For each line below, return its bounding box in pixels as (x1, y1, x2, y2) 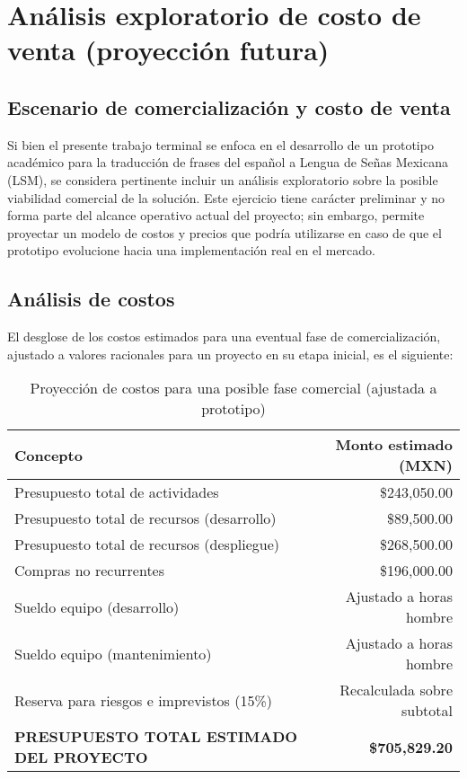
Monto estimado (335, 434, 453, 456)
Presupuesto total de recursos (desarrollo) (14, 508, 277, 529)
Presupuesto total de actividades (14, 482, 219, 503)
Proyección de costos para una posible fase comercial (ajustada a (30, 377, 437, 399)
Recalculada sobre (339, 679, 453, 701)
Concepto (14, 444, 83, 465)
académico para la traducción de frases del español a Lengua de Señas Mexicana (7, 153, 448, 172)
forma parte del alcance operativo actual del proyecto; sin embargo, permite (7, 206, 425, 225)
